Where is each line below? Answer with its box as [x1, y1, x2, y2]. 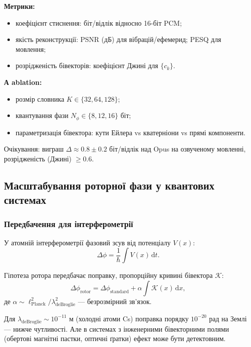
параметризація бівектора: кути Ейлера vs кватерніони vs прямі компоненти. [15, 127, 246, 137]
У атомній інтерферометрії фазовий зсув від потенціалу [4, 237, 171, 247]
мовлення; [15, 43, 46, 54]
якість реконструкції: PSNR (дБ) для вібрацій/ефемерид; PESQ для [15, 34, 221, 44]
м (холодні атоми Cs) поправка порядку [69, 313, 189, 323]
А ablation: [4, 77, 42, 87]
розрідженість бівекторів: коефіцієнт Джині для [15, 60, 158, 71]
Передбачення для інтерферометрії [4, 218, 133, 230]
